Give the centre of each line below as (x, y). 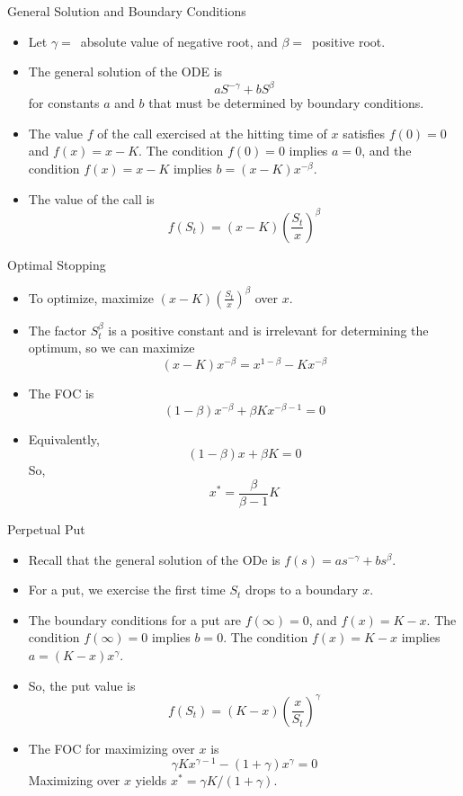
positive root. (349, 41)
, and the (387, 151)
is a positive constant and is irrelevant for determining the (268, 330)
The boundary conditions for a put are (135, 619)
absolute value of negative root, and (179, 41)
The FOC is (61, 394)
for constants (64, 103)
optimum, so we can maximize (111, 348)
